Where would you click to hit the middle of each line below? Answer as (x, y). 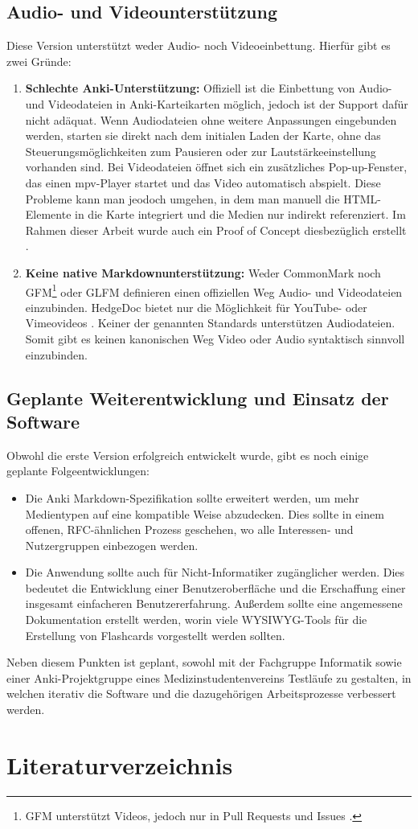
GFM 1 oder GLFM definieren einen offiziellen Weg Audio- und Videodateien (214, 290)
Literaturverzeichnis (120, 764)
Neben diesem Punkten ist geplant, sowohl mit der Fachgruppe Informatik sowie (204, 662)
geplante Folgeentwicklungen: (78, 471)
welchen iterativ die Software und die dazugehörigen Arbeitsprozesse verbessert (201, 694)
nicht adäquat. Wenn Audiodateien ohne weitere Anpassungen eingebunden (211, 119)
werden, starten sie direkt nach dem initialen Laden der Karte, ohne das (203, 135)
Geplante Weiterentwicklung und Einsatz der (198, 398)
